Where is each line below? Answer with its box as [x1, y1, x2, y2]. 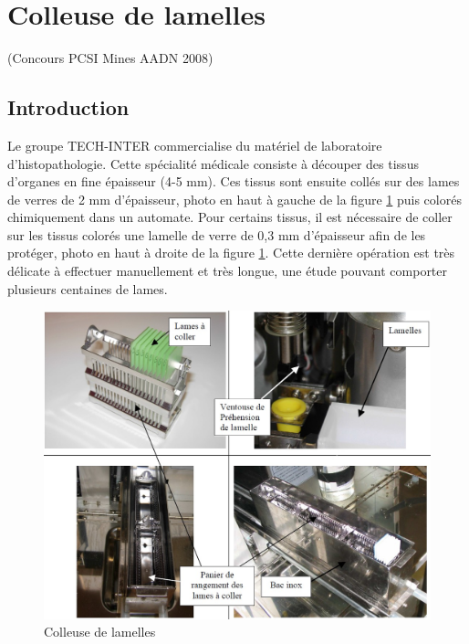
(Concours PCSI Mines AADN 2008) [7, 48, 214, 68]
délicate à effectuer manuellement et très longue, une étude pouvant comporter [7, 261, 448, 280]
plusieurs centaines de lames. [7, 279, 168, 298]
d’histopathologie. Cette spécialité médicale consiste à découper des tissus [7, 153, 419, 173]
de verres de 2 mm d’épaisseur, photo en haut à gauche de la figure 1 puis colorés [7, 189, 462, 208]
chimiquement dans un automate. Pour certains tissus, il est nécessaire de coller [7, 207, 453, 227]
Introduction [7, 93, 130, 121]
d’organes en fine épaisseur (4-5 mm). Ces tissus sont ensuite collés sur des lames [7, 172, 460, 191]
